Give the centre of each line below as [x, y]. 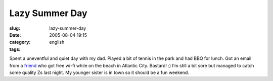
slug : [15, 28]
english [57, 42]
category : [20, 42]
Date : [15, 35]
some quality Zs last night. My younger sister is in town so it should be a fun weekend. [99, 72]
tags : [15, 49]
